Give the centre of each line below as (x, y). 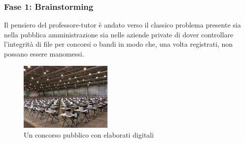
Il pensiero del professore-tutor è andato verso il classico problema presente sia (122, 25)
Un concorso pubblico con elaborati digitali (89, 134)
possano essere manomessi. (44, 54)
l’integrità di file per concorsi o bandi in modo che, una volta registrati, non (118, 44)
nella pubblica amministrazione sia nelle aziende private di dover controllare (119, 34)
